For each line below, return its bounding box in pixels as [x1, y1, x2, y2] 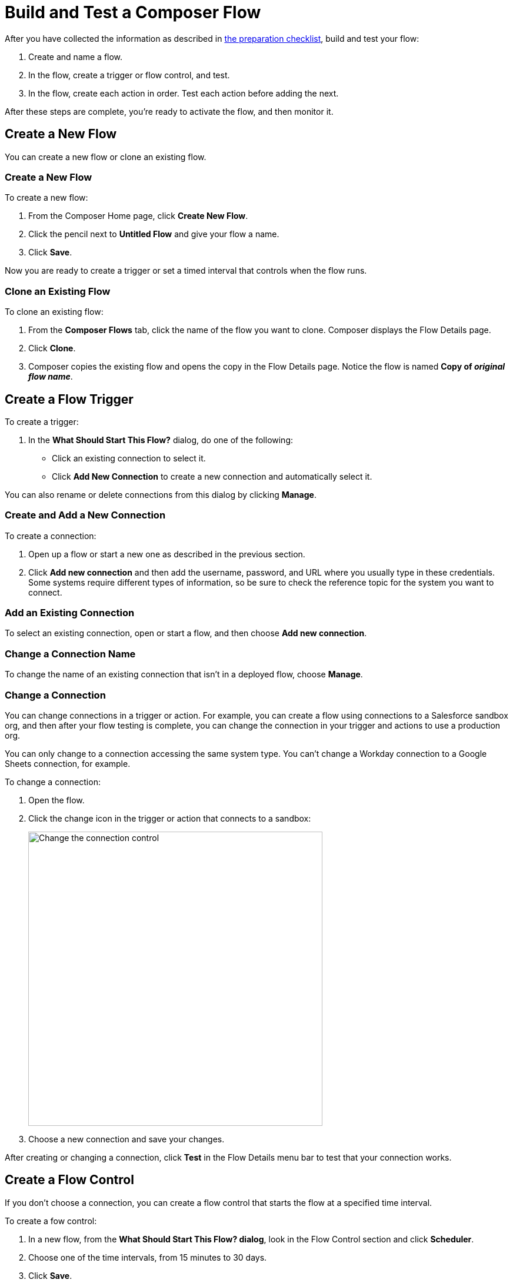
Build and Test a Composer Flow [5, 2, 261, 22]
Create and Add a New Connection [5, 509, 166, 521]
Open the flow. [28, 795, 85, 805]
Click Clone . [28, 343, 76, 354]
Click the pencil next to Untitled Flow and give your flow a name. [28, 229, 279, 240]
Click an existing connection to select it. [52, 453, 206, 463]
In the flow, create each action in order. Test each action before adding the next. [28, 88, 339, 98]
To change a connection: [5, 776, 101, 787]
